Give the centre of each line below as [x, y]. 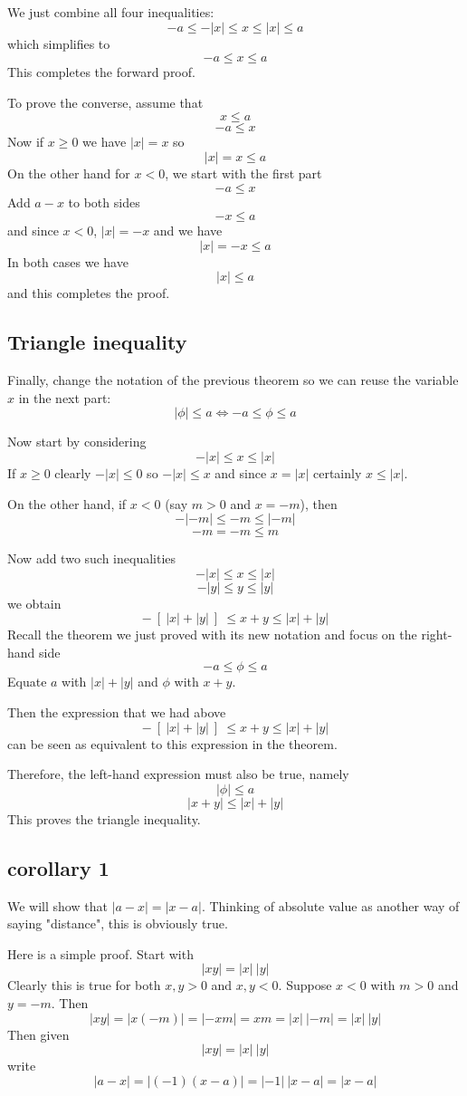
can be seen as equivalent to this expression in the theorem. [172, 743]
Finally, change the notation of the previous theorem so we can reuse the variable [233, 380]
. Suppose [305, 985]
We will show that [57, 905]
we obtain [34, 603]
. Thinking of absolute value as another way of [330, 905]
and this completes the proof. [89, 293]
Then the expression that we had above [117, 712]
